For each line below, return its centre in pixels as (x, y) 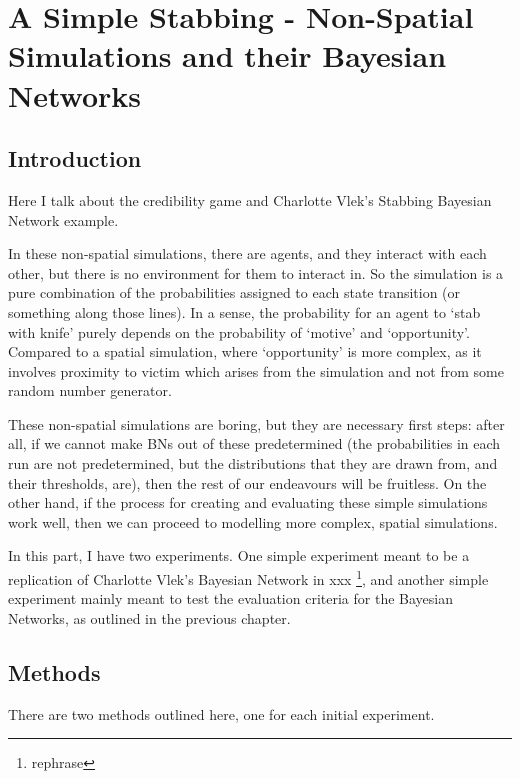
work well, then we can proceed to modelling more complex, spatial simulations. (253, 521)
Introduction (75, 158)
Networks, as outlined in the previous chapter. (149, 617)
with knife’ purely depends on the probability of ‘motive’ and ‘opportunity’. (239, 331)
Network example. (63, 219)
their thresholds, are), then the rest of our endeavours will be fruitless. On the (247, 482)
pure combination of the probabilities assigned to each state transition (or (234, 292)
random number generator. (90, 390)
